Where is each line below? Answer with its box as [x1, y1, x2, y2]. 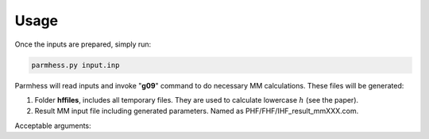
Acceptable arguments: [14, 121, 91, 130]
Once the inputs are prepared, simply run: [14, 39, 152, 49]
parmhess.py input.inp [31, 60, 120, 69]
